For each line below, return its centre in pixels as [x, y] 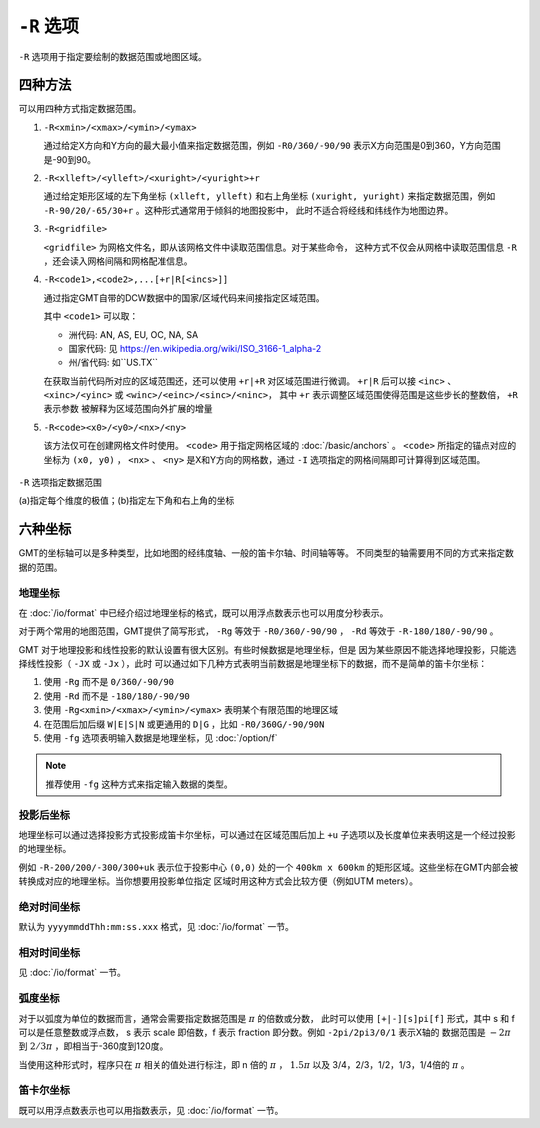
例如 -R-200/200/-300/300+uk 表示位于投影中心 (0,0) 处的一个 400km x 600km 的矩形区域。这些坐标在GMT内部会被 [268, 867]
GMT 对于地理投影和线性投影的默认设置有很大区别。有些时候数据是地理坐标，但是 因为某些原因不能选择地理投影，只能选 [267, 649]
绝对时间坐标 [49, 907]
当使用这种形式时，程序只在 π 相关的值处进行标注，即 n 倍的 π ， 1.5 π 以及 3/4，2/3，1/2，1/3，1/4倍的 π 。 [244, 1064]
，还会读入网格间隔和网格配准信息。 [118, 261]
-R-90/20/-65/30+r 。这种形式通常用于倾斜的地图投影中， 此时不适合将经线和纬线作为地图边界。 [248, 210]
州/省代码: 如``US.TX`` [113, 362]
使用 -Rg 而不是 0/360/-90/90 [109, 682]
